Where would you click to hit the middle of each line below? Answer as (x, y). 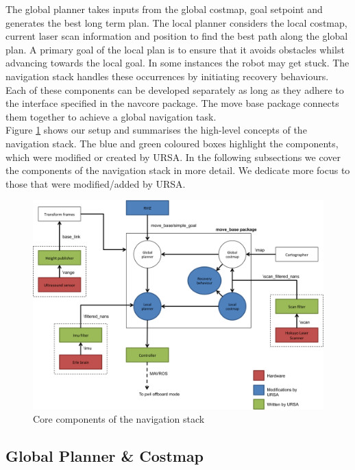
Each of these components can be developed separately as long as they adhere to (175, 89)
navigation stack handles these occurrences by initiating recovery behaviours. (167, 76)
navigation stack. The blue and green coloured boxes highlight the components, (172, 143)
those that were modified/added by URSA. (96, 183)
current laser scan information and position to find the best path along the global (177, 36)
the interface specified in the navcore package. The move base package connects (172, 103)
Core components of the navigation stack (119, 419)
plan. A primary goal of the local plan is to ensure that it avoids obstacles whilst (175, 49)
